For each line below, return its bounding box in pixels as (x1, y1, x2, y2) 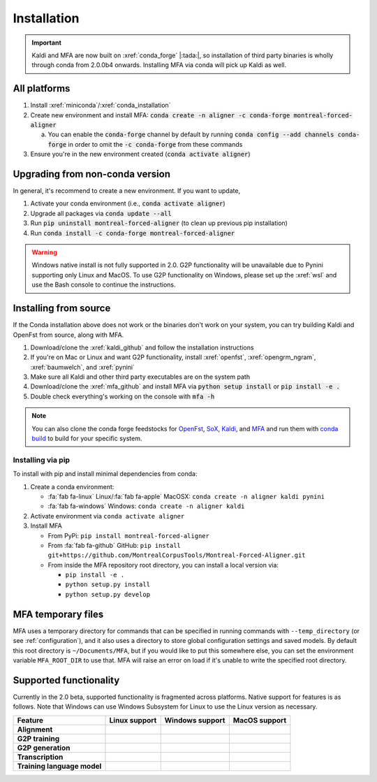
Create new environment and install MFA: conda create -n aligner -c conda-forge (30, 110, 290, 119)
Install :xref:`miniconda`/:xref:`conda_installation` (30, 101, 171, 110)
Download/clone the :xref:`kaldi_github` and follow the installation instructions (30, 343, 254, 352)
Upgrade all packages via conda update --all (30, 209, 172, 217)
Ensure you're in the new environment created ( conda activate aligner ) (30, 150, 251, 159)
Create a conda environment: (30, 482, 114, 491)
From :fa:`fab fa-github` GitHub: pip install (47, 541, 181, 549)
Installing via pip (13, 455, 70, 465)
